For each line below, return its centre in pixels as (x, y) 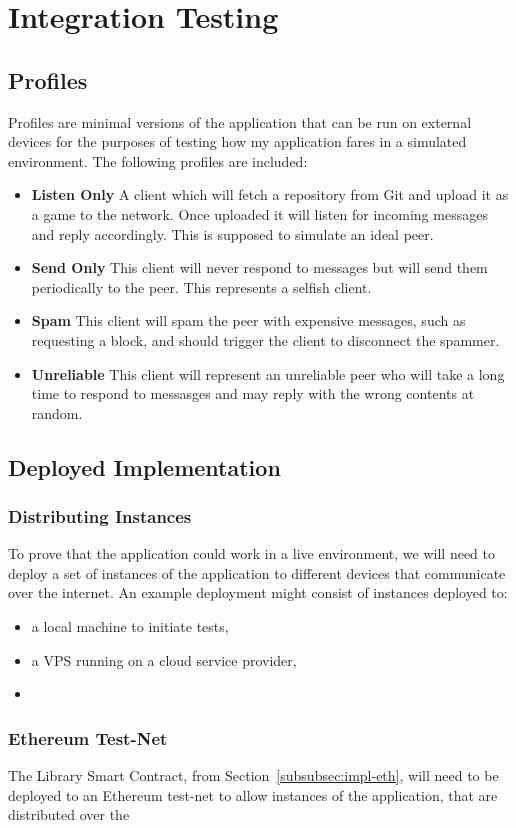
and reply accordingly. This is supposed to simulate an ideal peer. (232, 233)
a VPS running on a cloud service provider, (164, 659)
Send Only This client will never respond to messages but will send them (259, 267)
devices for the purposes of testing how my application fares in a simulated (237, 141)
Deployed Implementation (144, 466)
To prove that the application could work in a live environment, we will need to (252, 553)
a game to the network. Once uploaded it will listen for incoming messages (259, 213)
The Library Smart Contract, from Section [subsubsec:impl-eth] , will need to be (253, 775)
